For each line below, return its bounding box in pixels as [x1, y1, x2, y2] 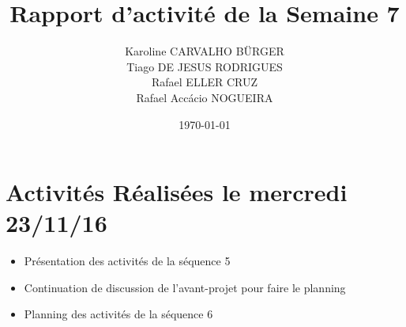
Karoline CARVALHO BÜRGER [125, 43, 284, 59]
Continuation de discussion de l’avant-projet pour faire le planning [24, 279, 346, 295]
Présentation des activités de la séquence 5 [24, 253, 231, 269]
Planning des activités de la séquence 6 [24, 306, 213, 322]
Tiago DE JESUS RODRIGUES [126, 58, 283, 74]
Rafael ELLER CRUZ [152, 74, 258, 90]
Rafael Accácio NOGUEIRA [136, 89, 273, 105]
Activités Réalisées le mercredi [6, 176, 348, 208]
